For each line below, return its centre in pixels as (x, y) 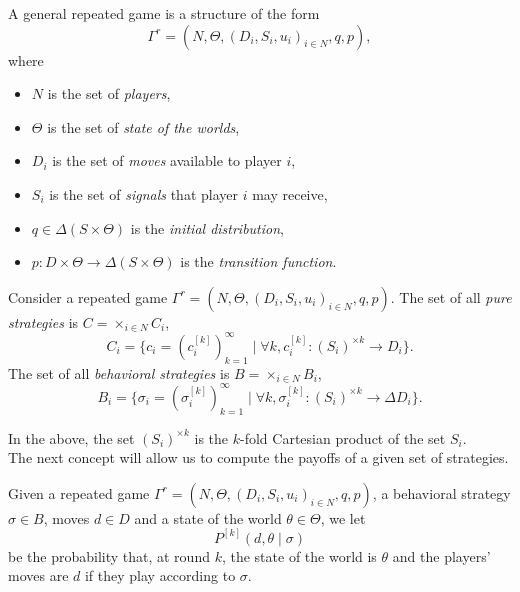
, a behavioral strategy (441, 492)
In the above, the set (71, 437)
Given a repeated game (79, 492)
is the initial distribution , (207, 227)
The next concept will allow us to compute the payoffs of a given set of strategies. (258, 457)
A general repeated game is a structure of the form (164, 13)
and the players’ (441, 555)
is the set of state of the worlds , (143, 126)
